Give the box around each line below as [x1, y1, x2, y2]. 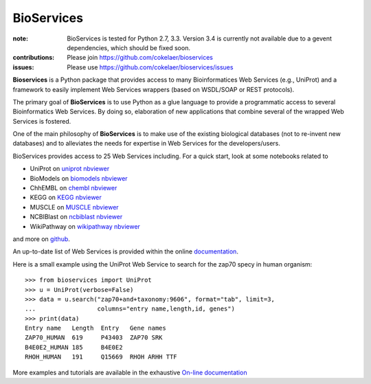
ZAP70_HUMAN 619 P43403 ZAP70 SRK [25, 334, 163, 341]
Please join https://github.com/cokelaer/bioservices [67, 54, 213, 62]
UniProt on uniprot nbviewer [30, 165, 110, 173]
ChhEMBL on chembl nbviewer [30, 184, 117, 192]
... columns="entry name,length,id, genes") [25, 305, 235, 313]
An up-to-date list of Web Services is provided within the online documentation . [12, 247, 238, 256]
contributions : [12, 54, 55, 62]
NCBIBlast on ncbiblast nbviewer [30, 213, 123, 221]
